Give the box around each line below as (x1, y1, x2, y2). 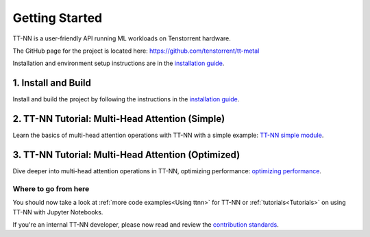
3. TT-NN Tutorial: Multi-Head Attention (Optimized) (12, 149, 241, 160)
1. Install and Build (12, 77, 92, 89)
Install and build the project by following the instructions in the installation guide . (12, 95, 240, 103)
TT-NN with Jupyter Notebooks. (12, 208, 103, 216)
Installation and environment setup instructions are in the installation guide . (12, 59, 225, 68)
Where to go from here (12, 184, 90, 193)
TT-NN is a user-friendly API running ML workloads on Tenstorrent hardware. (12, 34, 231, 42)
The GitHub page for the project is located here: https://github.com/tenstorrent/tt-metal (12, 47, 260, 55)
